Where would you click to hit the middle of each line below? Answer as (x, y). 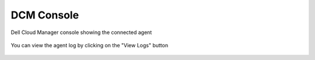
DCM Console (45, 15)
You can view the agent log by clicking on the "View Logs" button (90, 45)
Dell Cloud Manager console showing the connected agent (81, 32)
